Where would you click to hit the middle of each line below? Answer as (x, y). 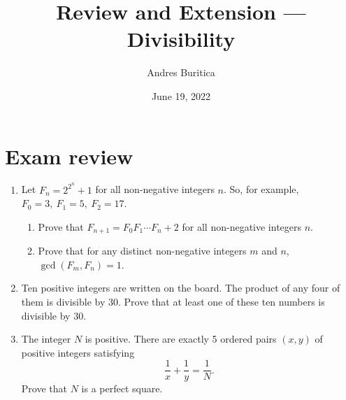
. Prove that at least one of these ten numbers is (222, 301)
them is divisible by (63, 301)
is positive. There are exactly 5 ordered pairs (181, 339)
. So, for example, (261, 189)
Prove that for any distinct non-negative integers (142, 251)
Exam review (69, 156)
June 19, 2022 (181, 95)
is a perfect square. (122, 388)
